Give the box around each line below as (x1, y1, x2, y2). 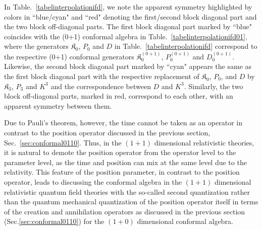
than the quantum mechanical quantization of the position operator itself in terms (4, 196, 258, 207)
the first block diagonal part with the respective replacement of (4, 70, 199, 81)
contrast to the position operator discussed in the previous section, (4, 127, 211, 137)
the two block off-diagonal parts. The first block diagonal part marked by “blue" (4, 21, 252, 32)
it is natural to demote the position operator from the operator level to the (4, 147, 236, 158)
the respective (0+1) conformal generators (4, 51, 134, 61)
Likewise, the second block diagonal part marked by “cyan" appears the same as (4, 61, 252, 71)
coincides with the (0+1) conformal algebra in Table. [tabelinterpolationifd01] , (4, 31, 247, 41)
